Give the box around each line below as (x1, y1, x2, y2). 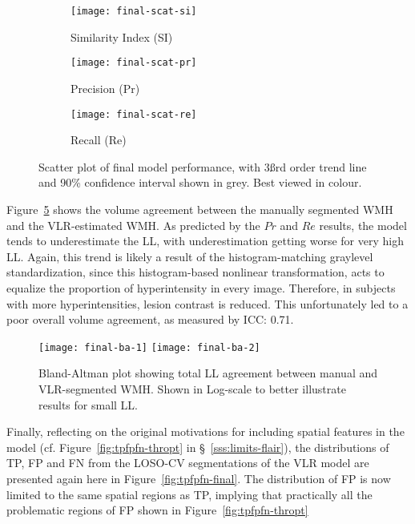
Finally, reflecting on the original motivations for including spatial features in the (6, 423, 405, 440)
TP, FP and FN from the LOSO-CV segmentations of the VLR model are (6, 454, 369, 471)
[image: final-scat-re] (71, 108, 197, 120)
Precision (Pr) (71, 79, 140, 96)
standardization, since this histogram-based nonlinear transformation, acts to (6, 264, 385, 280)
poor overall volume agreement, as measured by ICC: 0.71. (6, 311, 294, 328)
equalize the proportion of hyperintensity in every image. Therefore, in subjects (6, 279, 396, 296)
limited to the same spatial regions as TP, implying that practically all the (6, 486, 373, 502)
